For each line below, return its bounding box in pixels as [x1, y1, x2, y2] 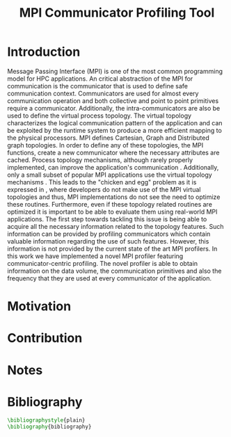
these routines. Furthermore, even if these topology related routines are [7, 200, 212, 208]
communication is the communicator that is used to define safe [7, 81, 188, 90]
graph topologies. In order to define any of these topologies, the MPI [7, 141, 204, 149]
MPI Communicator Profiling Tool [19, 5, 215, 21]
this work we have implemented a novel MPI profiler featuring [7, 252, 184, 260]
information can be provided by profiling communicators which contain [7, 230, 211, 238]
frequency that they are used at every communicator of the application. [7, 273, 212, 283]
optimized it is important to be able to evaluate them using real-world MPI [7, 207, 218, 216]
